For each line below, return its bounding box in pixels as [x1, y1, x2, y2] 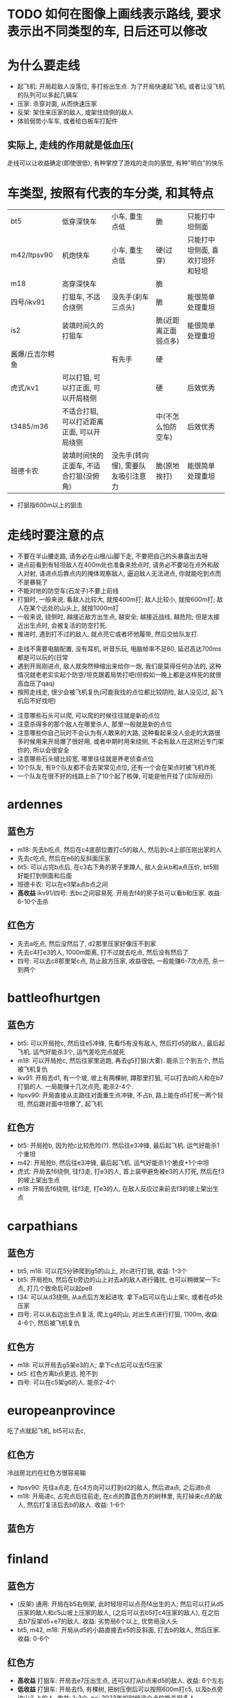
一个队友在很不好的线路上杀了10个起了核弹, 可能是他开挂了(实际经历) [17, 772, 213, 780]
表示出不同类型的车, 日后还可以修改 [7, 24, 208, 39]
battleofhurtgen [7, 990, 101, 1005]
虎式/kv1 [10, 382, 39, 392]
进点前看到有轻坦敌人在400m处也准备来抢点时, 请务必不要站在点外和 [17, 560, 213, 569]
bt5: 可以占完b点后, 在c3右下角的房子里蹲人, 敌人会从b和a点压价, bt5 [17, 863, 213, 871]
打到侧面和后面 [29, 871, 72, 880]
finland [7, 1551, 49, 1566]
